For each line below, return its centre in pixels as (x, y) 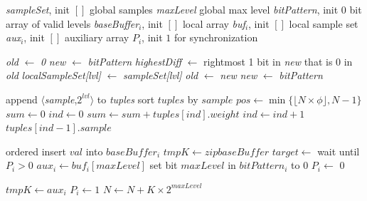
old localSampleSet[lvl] (53, 75)
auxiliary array (97, 37)
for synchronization (216, 37)
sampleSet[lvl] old (160, 75)
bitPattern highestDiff (135, 61)
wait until (339, 151)
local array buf (214, 23)
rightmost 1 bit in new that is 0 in (278, 61)
